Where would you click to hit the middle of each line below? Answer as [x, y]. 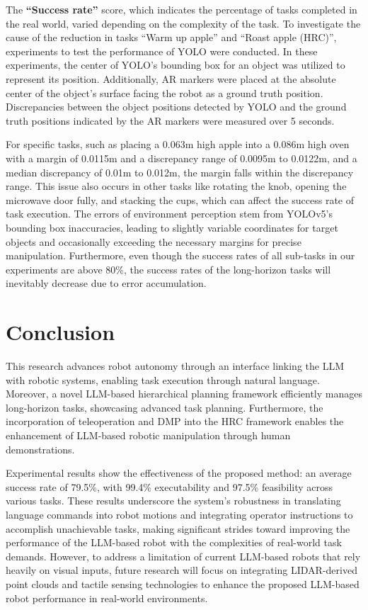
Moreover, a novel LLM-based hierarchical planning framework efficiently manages [184, 394]
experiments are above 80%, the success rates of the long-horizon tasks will [168, 269]
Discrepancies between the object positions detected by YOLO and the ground [176, 107]
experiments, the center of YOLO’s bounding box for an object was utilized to [176, 65]
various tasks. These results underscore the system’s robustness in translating [173, 501]
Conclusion [61, 332]
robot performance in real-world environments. [107, 598]
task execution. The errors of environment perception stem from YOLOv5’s [169, 214]
